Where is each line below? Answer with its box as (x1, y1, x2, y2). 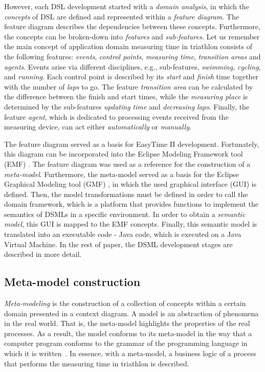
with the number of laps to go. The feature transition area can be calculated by (4, 81, 253, 92)
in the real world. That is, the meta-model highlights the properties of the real (4, 318, 250, 329)
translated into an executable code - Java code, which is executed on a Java (4, 229, 241, 239)
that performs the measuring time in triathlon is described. (4, 358, 189, 368)
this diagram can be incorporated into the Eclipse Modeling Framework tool (4, 148, 243, 159)
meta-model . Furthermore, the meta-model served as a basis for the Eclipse (4, 168, 239, 179)
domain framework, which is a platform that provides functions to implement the (4, 199, 259, 209)
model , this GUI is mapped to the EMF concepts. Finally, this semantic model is (4, 218, 257, 229)
